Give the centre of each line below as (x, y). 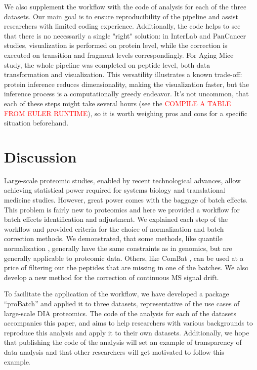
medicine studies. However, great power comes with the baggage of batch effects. (126, 200)
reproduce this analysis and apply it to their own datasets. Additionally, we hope (127, 332)
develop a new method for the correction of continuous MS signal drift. (111, 277)
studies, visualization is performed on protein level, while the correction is (116, 45)
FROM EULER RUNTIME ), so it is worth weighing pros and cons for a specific (126, 113)
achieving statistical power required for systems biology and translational (115, 190)
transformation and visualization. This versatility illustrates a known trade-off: (123, 74)
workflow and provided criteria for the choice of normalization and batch (114, 228)
